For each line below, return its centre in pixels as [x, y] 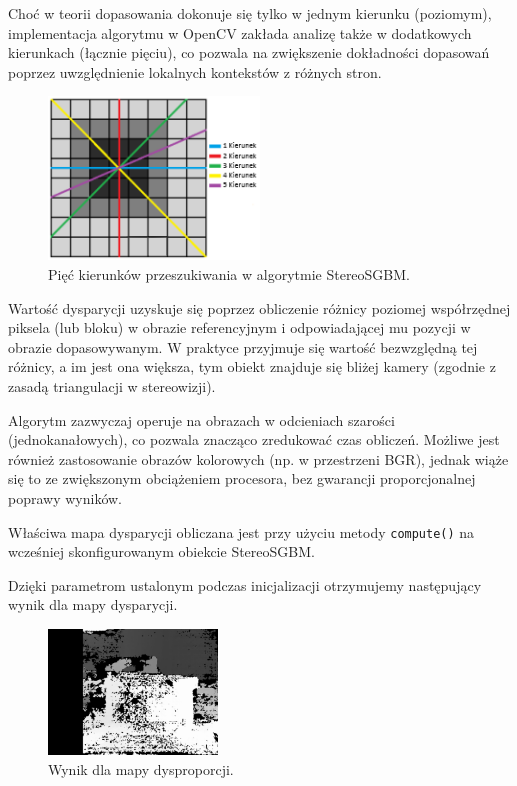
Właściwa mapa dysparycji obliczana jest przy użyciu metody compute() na [241, 531]
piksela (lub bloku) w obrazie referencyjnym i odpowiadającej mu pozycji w [239, 327]
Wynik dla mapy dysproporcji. [141, 768]
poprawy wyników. [65, 497]
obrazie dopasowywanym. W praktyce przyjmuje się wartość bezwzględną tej [243, 346]
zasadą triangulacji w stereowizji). [112, 385]
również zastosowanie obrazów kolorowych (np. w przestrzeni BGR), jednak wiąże [258, 458]
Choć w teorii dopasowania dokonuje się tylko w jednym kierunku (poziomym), [250, 13]
